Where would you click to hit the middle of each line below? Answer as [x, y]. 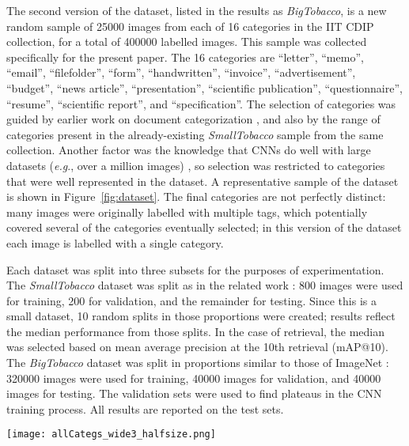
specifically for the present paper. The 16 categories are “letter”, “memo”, [185, 57]
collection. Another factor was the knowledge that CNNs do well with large [189, 150]
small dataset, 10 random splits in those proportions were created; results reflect [201, 316]
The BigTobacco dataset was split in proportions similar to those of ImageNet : [198, 363]
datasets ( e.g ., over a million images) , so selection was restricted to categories [196, 165]
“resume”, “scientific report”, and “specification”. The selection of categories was [201, 103]
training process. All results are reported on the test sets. [145, 408]
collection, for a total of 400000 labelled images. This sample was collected [187, 42]
